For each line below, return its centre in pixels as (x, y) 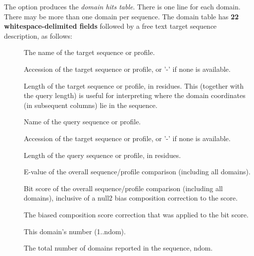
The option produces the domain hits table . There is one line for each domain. (122, 6)
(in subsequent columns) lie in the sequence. (91, 105)
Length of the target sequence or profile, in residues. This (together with (134, 85)
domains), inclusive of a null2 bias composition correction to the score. (131, 198)
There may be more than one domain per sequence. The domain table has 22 (122, 16)
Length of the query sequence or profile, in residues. (102, 155)
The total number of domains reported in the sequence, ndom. (118, 248)
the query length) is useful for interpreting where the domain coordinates (135, 95)
